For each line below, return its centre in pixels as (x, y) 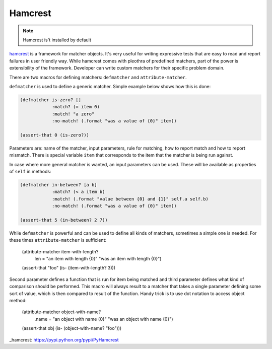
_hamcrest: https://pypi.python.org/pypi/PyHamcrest (64, 339)
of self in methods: (30, 171)
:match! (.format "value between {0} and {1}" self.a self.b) (130, 199)
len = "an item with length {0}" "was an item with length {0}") (98, 259)
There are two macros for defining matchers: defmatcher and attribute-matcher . (98, 77)
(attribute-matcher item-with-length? (60, 251)
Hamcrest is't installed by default (57, 40)
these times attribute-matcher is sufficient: (58, 240)
